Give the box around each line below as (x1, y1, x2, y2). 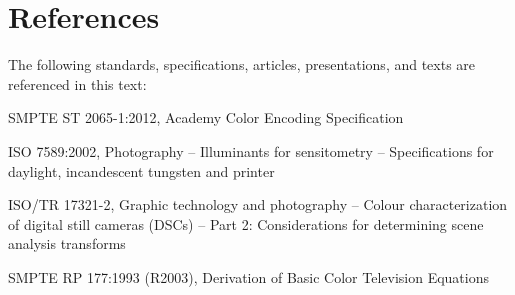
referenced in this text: (8, 73, 147, 94)
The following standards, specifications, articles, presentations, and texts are (8, 54, 476, 75)
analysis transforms (8, 233, 126, 254)
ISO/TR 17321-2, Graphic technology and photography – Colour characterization (8, 194, 508, 215)
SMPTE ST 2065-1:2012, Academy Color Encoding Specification (8, 107, 404, 128)
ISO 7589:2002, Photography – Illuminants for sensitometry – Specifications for (8, 140, 494, 161)
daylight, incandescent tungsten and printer (8, 160, 275, 181)
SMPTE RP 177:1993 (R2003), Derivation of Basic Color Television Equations (8, 266, 489, 287)
